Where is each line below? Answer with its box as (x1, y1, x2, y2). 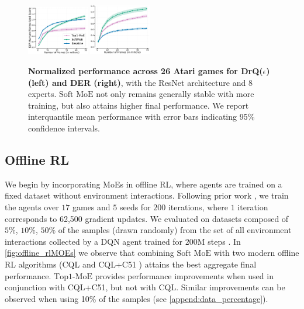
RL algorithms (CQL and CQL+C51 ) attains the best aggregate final (5, 258, 257, 270)
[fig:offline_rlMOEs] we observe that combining (5, 246, 174, 259)
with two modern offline (213, 246, 299, 259)
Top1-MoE (54, 272, 93, 281)
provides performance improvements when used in (95, 269, 274, 282)
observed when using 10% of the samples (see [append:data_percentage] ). (5, 292, 268, 304)
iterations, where (168, 201, 229, 213)
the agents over (5, 201, 59, 213)
